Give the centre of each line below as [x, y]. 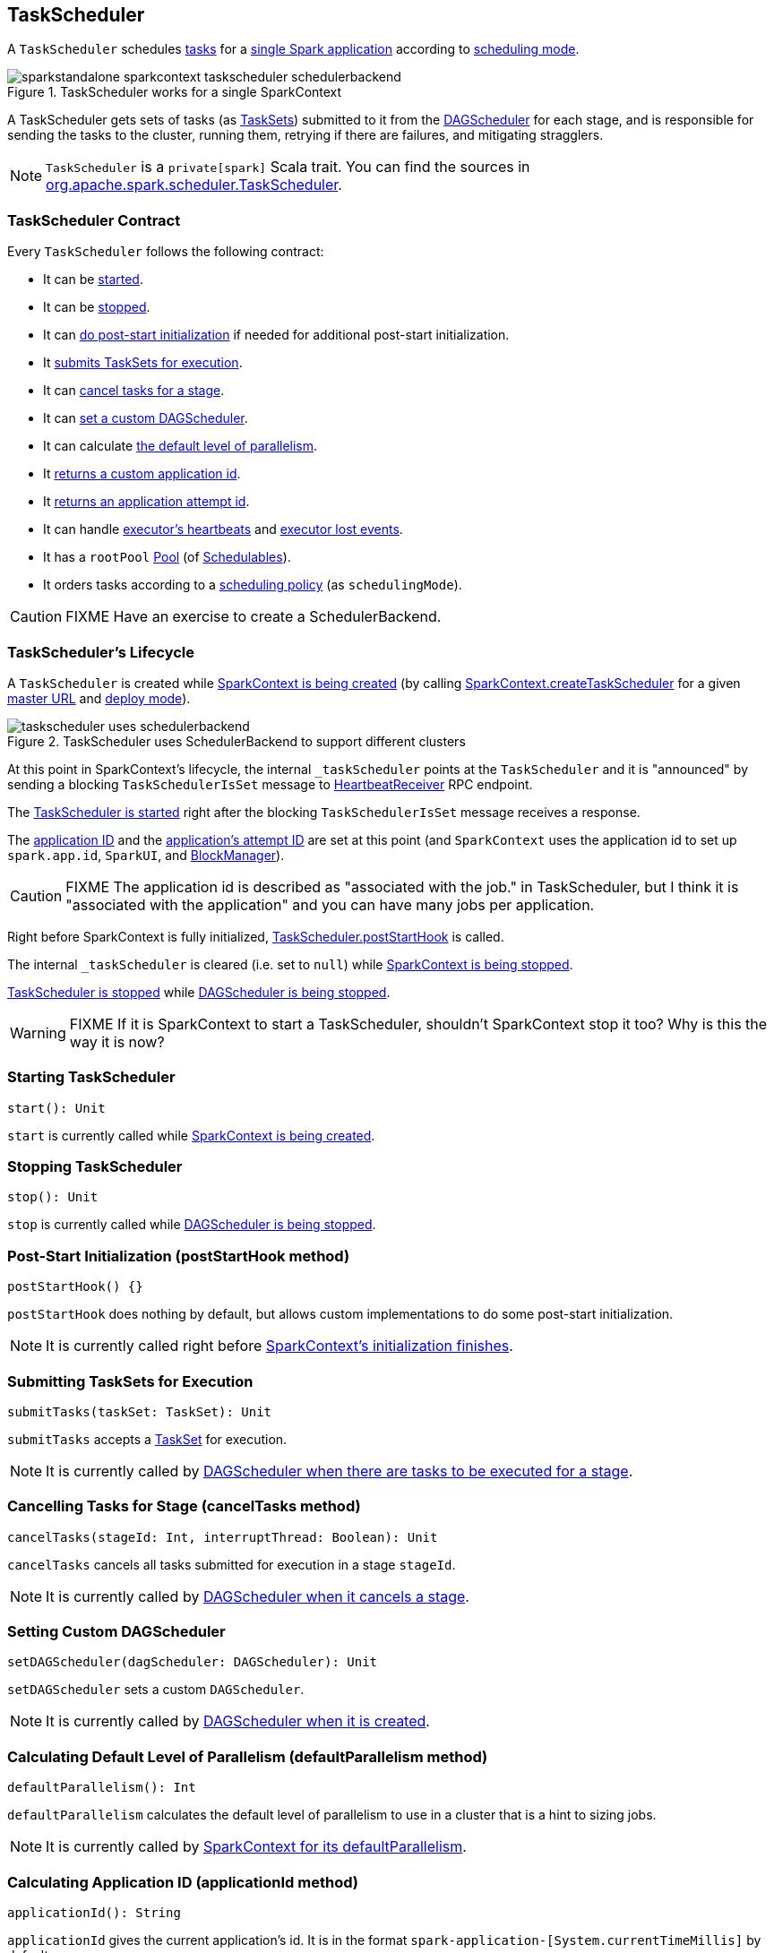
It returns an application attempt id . [146, 502]
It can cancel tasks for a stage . [134, 391]
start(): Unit [56, 1108]
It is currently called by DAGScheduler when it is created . [238, 1721]
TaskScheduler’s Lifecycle [101, 652]
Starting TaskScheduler [91, 1077]
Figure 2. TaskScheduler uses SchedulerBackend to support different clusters [236, 741]
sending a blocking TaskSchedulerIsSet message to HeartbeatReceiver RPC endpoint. [270, 784]
